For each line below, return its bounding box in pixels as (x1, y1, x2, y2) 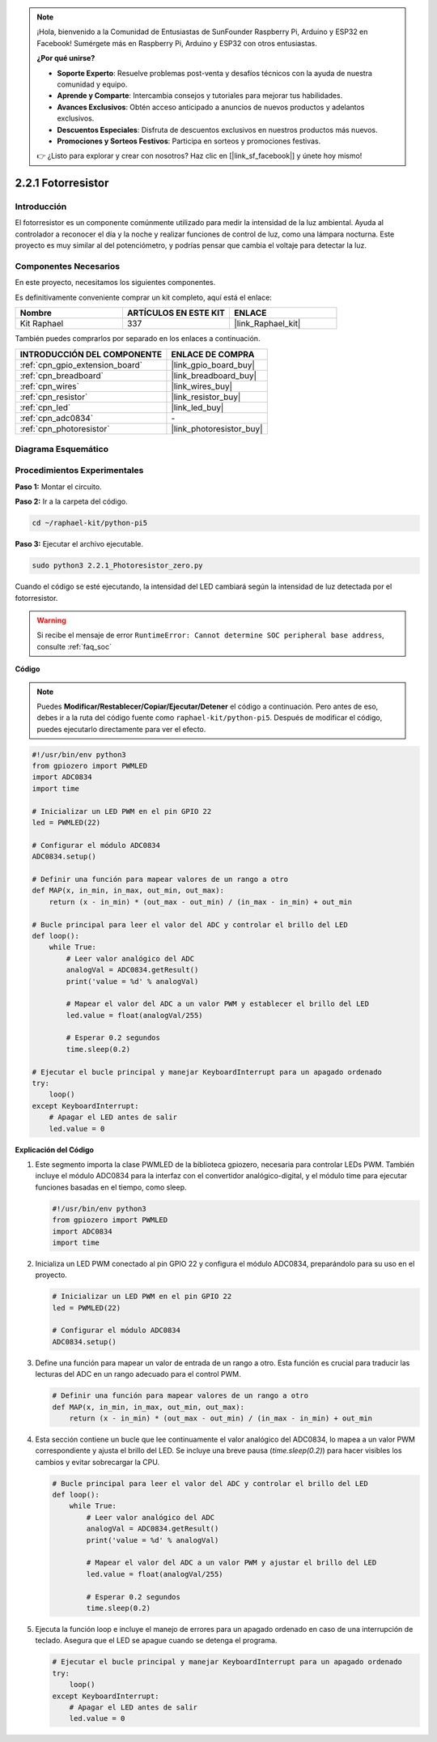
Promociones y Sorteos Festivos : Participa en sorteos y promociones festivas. (57, 136, 321, 146)
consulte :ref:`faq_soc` (36, 641, 112, 651)
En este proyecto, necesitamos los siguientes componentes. (15, 278, 216, 287)
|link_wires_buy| (171, 381, 233, 392)
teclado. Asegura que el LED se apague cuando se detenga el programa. (35, 1636, 278, 1646)
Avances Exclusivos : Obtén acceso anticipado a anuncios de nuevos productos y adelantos (57, 102, 365, 112)
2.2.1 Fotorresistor (15, 177, 109, 190)
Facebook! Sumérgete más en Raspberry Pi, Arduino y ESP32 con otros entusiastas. (36, 38, 317, 48)
